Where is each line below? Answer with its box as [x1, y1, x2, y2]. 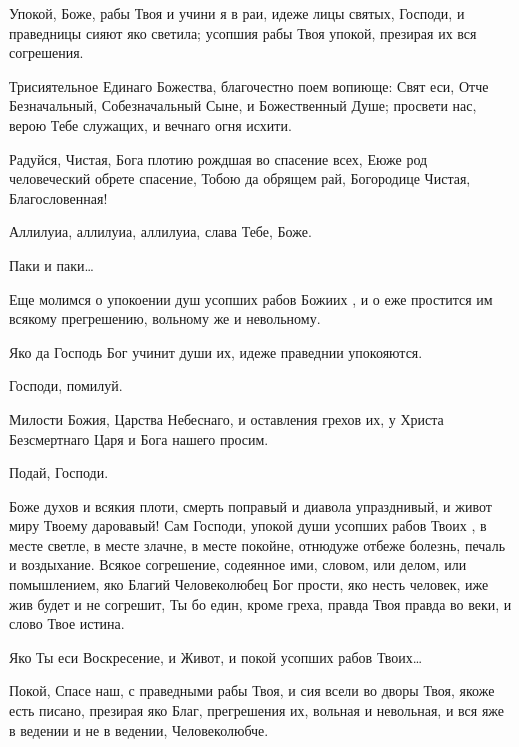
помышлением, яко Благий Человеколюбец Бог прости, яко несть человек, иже [9, 574, 489, 595]
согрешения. [9, 42, 84, 63]
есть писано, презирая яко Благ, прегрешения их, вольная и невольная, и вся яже [9, 700, 505, 721]
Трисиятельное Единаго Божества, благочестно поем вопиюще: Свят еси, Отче [9, 75, 489, 96]
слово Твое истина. [9, 613, 125, 634]
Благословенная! [9, 187, 108, 208]
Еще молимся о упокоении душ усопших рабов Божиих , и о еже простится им [9, 288, 493, 309]
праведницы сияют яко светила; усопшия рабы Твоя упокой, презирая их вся [9, 22, 477, 43]
